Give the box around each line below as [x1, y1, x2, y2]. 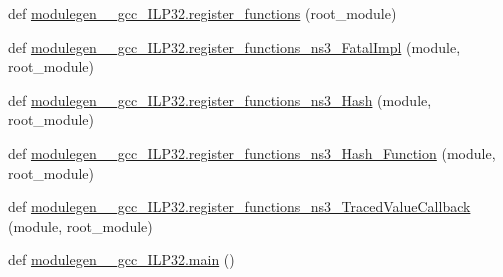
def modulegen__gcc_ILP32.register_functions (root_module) [8, 3, 397, 23]
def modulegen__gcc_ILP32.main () [8, 249, 235, 270]
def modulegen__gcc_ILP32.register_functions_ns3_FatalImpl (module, [8, 36, 461, 57]
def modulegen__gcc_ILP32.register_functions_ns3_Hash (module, [8, 89, 432, 110]
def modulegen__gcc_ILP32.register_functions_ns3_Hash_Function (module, [8, 142, 496, 163]
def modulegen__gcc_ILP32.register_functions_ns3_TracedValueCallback [8, 196, 471, 217]
